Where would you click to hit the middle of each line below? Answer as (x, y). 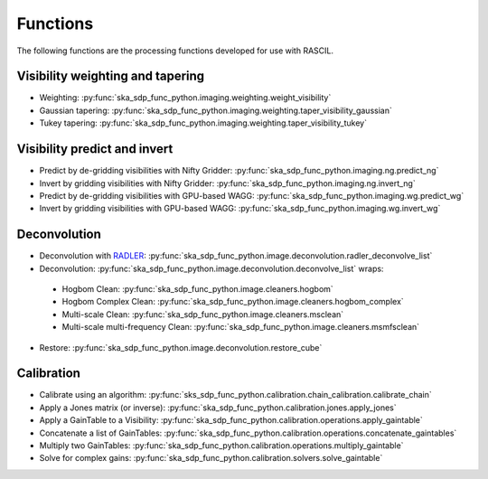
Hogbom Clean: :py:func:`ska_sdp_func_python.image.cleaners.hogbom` (197, 289)
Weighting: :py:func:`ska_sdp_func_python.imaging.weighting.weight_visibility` (185, 98)
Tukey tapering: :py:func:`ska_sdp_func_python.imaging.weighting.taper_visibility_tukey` (203, 123)
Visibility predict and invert (95, 149)
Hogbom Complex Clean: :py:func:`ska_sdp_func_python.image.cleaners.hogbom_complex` (233, 302)
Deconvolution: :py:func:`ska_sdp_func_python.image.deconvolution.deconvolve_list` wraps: (211, 268)
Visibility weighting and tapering (111, 76)
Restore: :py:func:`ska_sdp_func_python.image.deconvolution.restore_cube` (181, 347)
